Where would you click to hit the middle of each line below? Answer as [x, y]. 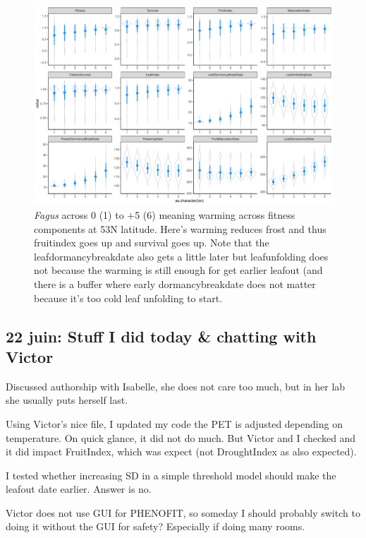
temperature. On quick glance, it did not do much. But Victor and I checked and [181, 437]
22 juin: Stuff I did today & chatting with [161, 336]
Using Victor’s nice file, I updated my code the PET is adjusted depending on [174, 423]
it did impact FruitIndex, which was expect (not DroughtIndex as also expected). [181, 452]
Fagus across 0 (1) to [79, 214]
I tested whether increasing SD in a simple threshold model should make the [171, 475]
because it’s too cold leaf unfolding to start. [128, 298]
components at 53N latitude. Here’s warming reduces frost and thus [180, 228]
